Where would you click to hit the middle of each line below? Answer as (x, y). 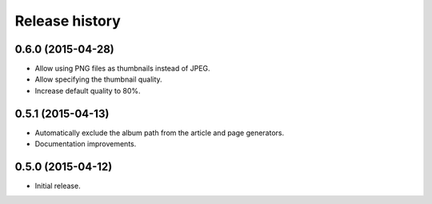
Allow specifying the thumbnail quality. (99, 79)
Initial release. (58, 186)
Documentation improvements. (86, 144)
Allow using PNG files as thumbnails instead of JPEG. (123, 69)
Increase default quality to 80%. (88, 90)
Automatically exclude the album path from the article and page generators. (159, 133)
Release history (68, 21)
